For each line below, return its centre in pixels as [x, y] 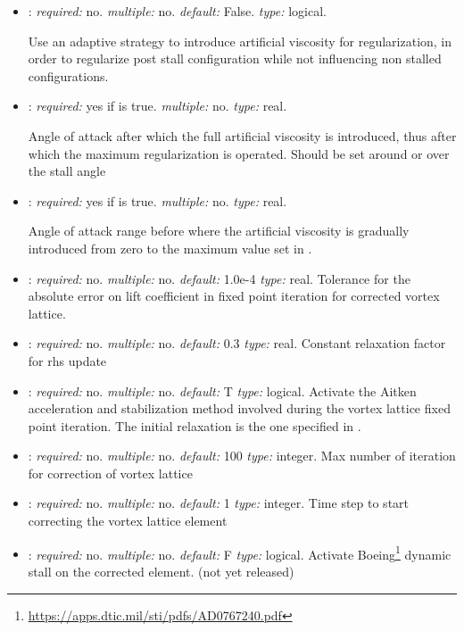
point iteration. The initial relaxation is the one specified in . [195, 425]
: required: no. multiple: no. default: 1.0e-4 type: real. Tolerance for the [219, 278]
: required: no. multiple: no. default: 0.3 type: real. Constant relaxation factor [237, 343]
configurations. [68, 75]
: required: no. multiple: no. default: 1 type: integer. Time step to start [219, 503]
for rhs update [67, 360]
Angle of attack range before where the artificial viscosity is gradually [219, 231]
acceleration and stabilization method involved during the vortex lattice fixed [239, 408]
